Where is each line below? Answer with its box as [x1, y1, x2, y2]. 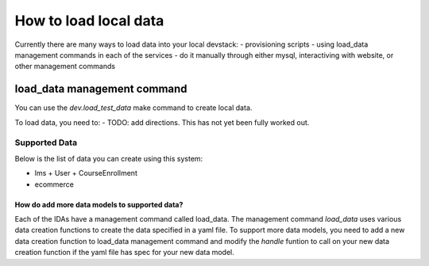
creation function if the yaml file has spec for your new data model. [14, 248, 234, 257]
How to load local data [14, 12, 164, 29]
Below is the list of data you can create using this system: [14, 154, 203, 163]
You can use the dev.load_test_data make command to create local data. [14, 103, 253, 112]
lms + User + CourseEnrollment [34, 169, 138, 178]
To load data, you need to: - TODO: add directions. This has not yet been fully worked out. [14, 117, 310, 127]
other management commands [14, 62, 115, 71]
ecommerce [34, 179, 75, 189]
